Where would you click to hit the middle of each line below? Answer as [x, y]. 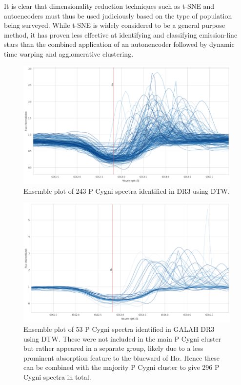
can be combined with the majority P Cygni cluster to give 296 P [121, 367]
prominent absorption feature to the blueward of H [100, 357]
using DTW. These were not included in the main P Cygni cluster [122, 338]
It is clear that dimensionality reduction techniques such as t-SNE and [109, 6]
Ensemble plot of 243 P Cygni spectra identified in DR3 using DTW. [127, 191]
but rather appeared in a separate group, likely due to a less [113, 348]
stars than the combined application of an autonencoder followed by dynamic [119, 44]
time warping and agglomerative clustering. [69, 53]
